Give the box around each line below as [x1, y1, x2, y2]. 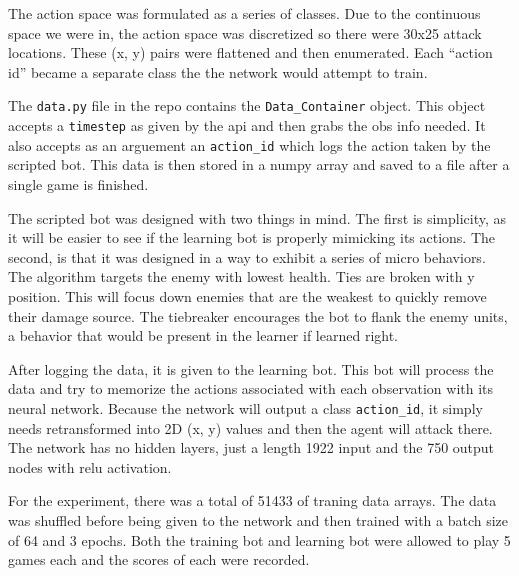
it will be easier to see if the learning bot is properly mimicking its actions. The [8, 227, 496, 248]
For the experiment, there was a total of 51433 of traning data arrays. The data [8, 490, 497, 511]
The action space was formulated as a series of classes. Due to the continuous [8, 3, 481, 23]
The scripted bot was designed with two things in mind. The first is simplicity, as [8, 207, 507, 228]
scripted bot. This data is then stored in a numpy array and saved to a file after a [8, 154, 510, 175]
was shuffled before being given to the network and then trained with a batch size [8, 509, 509, 530]
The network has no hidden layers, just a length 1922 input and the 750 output [8, 437, 495, 458]
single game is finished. [8, 173, 149, 194]
